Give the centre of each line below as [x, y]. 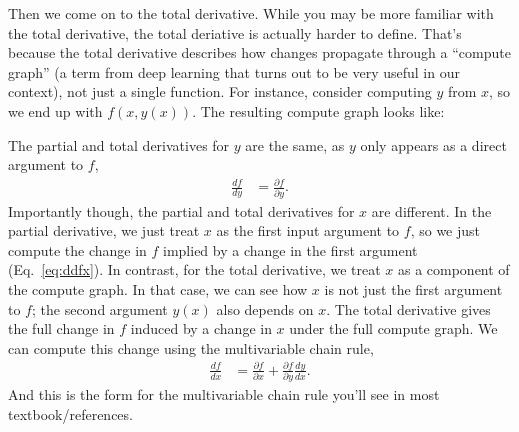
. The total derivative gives [408, 308]
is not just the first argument [413, 288]
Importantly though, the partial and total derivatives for [181, 210]
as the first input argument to [308, 230]
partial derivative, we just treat [104, 230]
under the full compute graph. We [393, 328]
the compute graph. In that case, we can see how [158, 288]
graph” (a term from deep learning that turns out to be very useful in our [234, 71]
